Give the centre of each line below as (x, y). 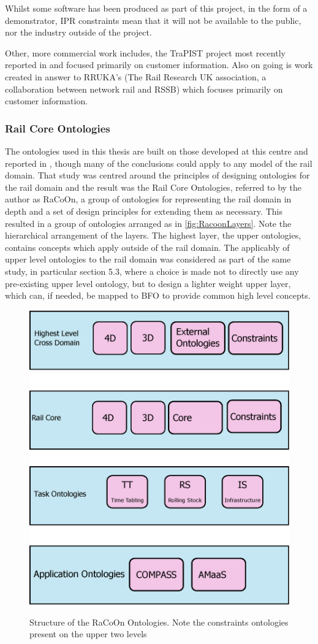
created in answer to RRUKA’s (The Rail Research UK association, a (136, 76)
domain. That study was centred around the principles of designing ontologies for (157, 175)
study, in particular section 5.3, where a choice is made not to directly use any (152, 271)
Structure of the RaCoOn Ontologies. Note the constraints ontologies (159, 622)
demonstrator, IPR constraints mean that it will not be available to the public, (153, 20)
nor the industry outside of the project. (78, 32)
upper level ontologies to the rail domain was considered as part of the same (148, 259)
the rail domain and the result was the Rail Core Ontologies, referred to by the (153, 187)
